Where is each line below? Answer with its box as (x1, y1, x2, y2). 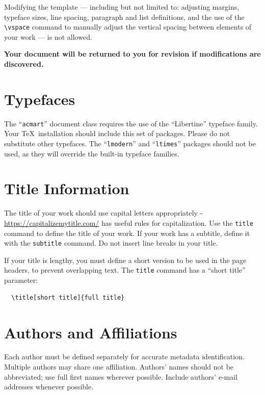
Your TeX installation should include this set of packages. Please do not (4, 128, 230, 139)
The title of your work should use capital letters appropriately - (4, 207, 203, 218)
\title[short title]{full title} (11, 294, 125, 301)
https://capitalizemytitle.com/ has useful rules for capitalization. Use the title (4, 217, 253, 228)
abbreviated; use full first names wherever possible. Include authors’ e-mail (4, 371, 237, 382)
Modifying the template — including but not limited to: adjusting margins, (4, 2, 240, 12)
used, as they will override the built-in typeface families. (4, 148, 179, 159)
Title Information (4, 178, 129, 199)
